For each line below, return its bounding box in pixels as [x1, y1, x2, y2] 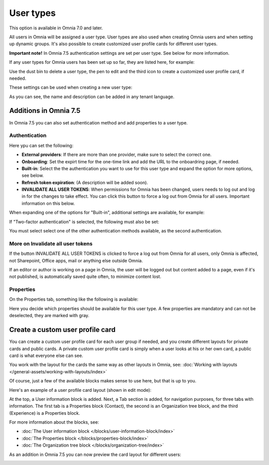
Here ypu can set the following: [9, 142, 74, 148]
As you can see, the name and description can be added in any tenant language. [9, 94, 174, 100]
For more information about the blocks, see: [9, 419, 99, 425]
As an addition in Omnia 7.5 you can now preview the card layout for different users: [9, 451, 181, 458]
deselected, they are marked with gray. [9, 313, 90, 319]
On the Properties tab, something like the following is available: [9, 296, 139, 302]
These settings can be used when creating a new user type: [9, 85, 133, 91]
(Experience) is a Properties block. [9, 410, 80, 416]
